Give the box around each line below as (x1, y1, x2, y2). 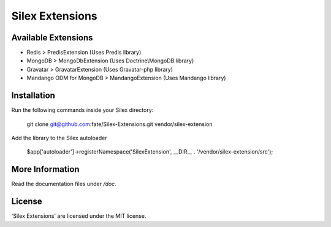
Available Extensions (11, 32, 93, 43)
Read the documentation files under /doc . (11, 180, 116, 188)
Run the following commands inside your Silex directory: (11, 106, 154, 114)
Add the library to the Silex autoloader (11, 134, 107, 141)
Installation (11, 91, 55, 101)
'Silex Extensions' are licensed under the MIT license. (11, 212, 146, 220)
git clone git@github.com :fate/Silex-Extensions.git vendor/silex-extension (26, 120, 213, 128)
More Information (11, 164, 80, 174)
